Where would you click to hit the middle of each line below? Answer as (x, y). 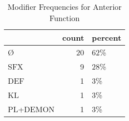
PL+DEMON (31, 109)
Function (64, 18)
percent (107, 37)
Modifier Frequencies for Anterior (64, 7)
